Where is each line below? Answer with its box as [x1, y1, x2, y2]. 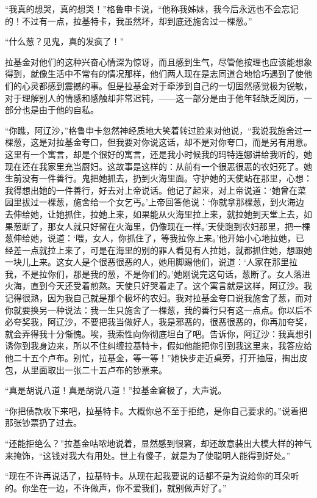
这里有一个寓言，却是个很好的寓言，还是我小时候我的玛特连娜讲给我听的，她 [5, 147, 312, 160]
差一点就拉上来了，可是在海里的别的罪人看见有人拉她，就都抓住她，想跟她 [13, 243, 312, 256]
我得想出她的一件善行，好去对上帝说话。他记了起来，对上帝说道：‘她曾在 [5, 183, 297, 196]
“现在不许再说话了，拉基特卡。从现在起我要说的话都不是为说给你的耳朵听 [5, 469, 299, 482]
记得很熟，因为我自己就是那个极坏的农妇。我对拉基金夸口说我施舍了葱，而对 [5, 291, 312, 304]
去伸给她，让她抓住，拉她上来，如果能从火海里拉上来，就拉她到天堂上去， [5, 207, 304, 220]
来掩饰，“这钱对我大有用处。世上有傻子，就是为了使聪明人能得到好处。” [5, 449, 291, 461]
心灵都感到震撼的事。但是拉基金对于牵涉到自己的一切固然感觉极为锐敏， [21, 79, 312, 92]
